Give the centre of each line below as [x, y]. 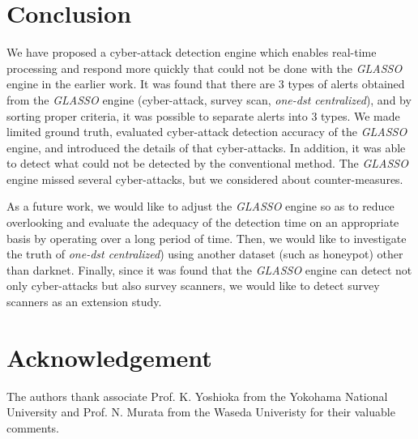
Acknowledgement [109, 357]
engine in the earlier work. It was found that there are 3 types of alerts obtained [206, 84]
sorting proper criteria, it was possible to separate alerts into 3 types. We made [203, 115]
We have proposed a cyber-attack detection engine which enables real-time [192, 52]
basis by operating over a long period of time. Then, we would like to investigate [207, 238]
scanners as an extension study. [84, 302]
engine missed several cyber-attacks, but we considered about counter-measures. [205, 179]
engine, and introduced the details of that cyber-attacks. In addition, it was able [206, 147]
